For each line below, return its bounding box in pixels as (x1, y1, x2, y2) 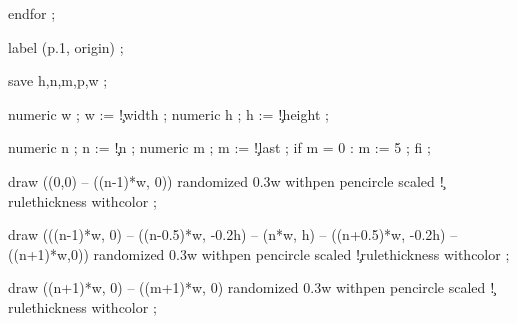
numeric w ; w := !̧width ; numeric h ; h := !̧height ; (8, 103, 329, 124)
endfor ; (8, 3, 56, 23)
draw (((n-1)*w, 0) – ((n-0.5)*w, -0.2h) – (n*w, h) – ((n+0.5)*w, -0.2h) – (8, 224, 458, 245)
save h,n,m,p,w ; (8, 70, 108, 91)
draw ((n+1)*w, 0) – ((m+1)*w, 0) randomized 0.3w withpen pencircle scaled (8, 277, 486, 298)
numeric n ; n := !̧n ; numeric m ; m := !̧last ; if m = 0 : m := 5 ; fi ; (8, 137, 431, 158)
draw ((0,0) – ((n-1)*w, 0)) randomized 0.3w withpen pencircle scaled (8, 170, 435, 191)
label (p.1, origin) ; (8, 36, 124, 57)
